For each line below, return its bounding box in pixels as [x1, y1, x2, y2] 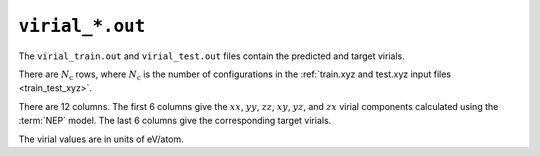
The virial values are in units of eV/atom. [18, 133, 184, 145]
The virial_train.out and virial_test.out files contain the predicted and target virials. [18, 50, 405, 62]
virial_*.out [18, 15, 146, 37]
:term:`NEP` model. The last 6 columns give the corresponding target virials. [18, 115, 332, 127]
